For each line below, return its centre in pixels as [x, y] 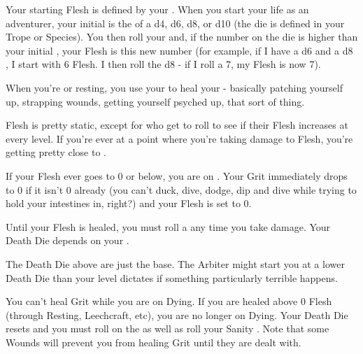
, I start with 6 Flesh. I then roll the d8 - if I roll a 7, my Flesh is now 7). [163, 64]
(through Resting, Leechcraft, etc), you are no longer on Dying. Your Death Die [177, 314]
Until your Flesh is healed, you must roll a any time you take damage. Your [168, 226]
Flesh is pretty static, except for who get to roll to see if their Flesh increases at [177, 125]
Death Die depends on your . [67, 240]
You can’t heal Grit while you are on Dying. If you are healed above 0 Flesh [169, 301]
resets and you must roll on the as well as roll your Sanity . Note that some [168, 328]
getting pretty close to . [56, 152]
